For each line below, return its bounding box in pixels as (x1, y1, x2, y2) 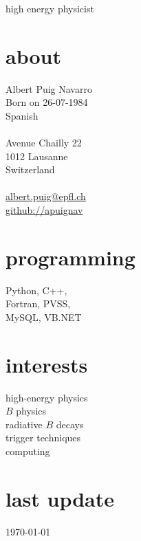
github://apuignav (6, 203, 83, 217)
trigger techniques (6, 430, 81, 445)
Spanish (6, 108, 39, 122)
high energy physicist (6, 1, 94, 15)
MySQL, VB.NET (6, 309, 82, 324)
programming (6, 243, 135, 271)
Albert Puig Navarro (6, 81, 92, 96)
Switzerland (6, 162, 55, 177)
